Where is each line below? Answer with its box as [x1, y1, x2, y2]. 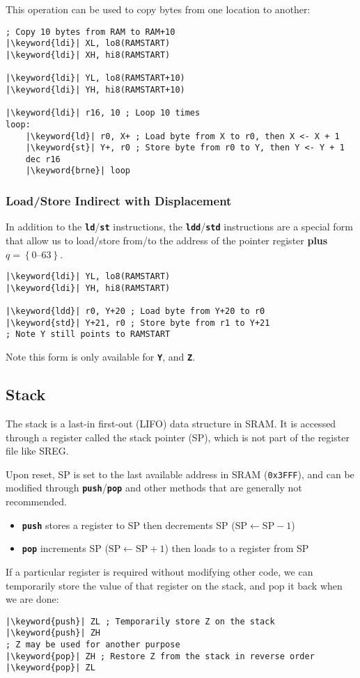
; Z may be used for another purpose [6, 640, 180, 650]
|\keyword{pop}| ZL [6, 663, 95, 673]
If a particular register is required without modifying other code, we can [6, 564, 313, 578]
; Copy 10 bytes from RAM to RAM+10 [6, 26, 175, 37]
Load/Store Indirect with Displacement [6, 192, 232, 210]
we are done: [6, 592, 59, 606]
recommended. [6, 494, 67, 509]
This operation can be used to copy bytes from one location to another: [6, 2, 311, 16]
